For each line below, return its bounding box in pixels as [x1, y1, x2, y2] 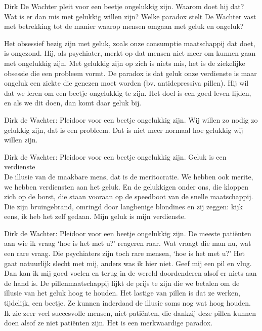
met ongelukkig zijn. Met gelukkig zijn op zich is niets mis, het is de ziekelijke [4, 57, 245, 68]
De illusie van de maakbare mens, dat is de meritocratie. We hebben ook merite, [4, 171, 253, 181]
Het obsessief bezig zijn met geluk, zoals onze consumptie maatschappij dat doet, [4, 38, 255, 48]
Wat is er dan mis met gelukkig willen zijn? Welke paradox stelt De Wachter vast [4, 11, 256, 21]
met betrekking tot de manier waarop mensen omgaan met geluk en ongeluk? [4, 21, 244, 31]
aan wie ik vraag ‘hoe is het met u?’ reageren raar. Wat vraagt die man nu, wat [4, 238, 251, 248]
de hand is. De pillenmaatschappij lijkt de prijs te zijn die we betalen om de [4, 277, 240, 288]
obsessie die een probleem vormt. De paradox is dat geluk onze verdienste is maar [4, 67, 257, 78]
